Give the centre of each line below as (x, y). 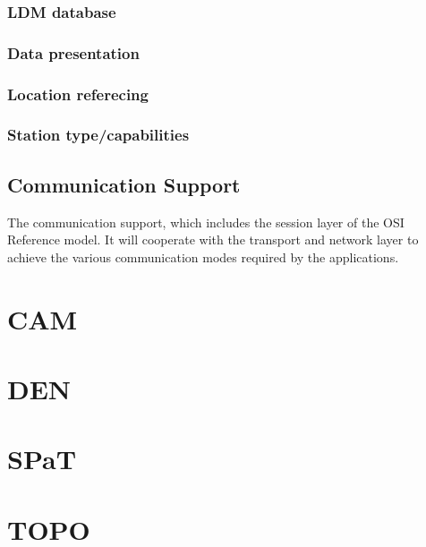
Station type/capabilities (98, 135)
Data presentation (73, 52)
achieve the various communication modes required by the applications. (203, 256)
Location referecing (78, 94)
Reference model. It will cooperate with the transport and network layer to (213, 239)
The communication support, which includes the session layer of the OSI (206, 222)
